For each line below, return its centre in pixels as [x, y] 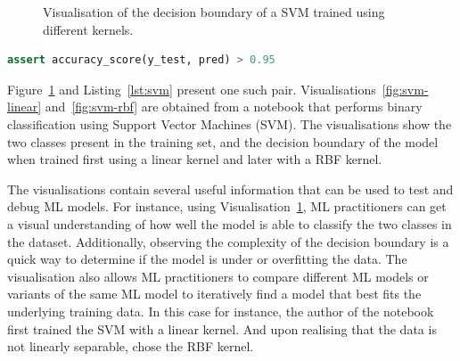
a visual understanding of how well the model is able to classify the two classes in [230, 223]
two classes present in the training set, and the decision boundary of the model [223, 141]
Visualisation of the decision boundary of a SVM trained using [214, 12]
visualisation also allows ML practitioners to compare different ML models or [218, 276]
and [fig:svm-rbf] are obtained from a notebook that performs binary [234, 107]
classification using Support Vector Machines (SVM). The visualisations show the [230, 123]
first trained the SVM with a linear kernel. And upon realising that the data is [222, 328]
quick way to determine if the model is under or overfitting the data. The [207, 259]
